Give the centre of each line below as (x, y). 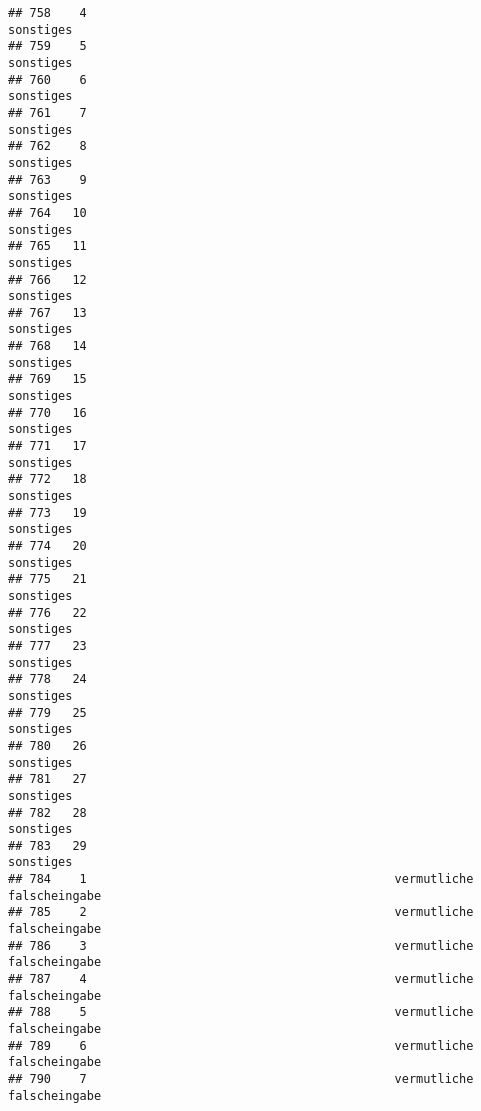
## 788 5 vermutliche (241, 1012)
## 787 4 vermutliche (241, 979)
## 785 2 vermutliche (241, 912)
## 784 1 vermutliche (241, 879)
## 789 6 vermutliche (241, 1045)
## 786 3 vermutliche (241, 945)
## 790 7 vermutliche (241, 1079)
